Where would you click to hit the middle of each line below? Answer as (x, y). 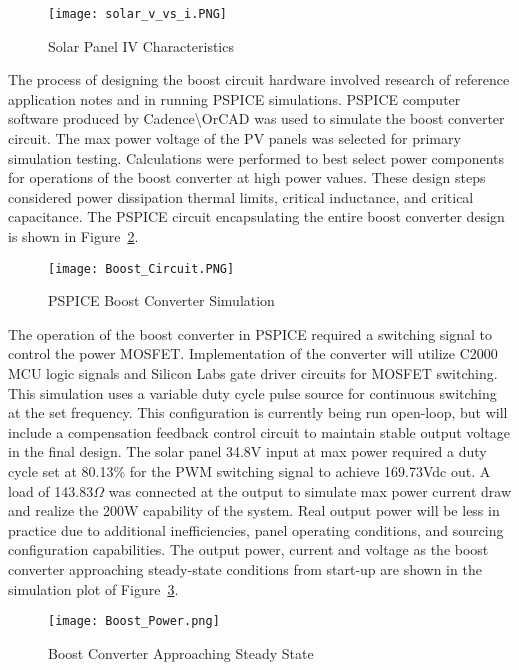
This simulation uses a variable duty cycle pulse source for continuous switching (252, 392)
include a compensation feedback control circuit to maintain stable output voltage (259, 431)
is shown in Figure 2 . (73, 236)
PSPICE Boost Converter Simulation (161, 300)
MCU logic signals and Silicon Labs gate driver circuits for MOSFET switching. (253, 373)
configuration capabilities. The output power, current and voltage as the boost (248, 549)
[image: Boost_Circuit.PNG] (141, 268)
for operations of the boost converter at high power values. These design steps (247, 177)
